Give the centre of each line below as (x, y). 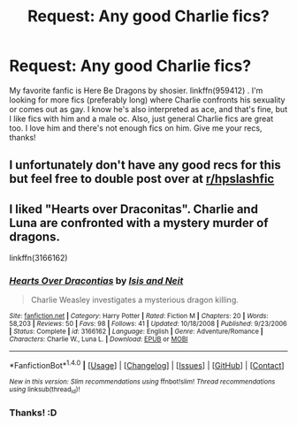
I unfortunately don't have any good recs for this (145, 165)
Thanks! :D (33, 413)
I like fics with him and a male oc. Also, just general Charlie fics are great (141, 118)
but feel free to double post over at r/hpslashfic (142, 179)
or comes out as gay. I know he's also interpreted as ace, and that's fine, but (148, 109)
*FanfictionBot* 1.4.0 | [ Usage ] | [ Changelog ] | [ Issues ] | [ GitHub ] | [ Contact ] (147, 365)
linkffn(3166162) (38, 258)
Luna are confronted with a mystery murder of (139, 223)
